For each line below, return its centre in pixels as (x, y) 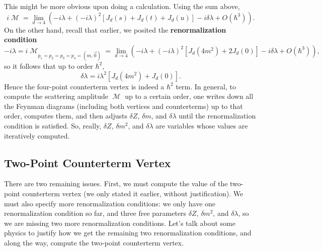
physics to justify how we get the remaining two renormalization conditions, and (128, 233)
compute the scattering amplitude (56, 96)
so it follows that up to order (49, 66)
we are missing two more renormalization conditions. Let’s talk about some (120, 223)
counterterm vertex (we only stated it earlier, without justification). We (133, 193)
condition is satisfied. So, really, (53, 125)
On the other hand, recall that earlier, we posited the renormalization (115, 29)
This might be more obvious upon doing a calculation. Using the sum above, (122, 6)
